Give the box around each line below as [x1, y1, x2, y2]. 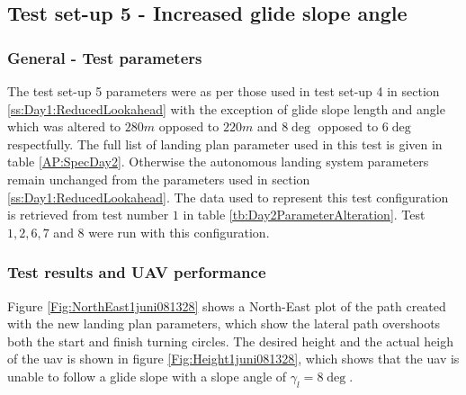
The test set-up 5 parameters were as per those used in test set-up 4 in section [7, 82, 440, 100]
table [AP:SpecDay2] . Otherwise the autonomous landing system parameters [7, 152, 429, 171]
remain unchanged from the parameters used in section [7, 169, 310, 188]
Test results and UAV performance [7, 261, 266, 283]
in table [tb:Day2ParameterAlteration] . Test [183, 205, 426, 224]
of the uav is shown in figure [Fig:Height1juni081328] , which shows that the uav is [7, 349, 460, 368]
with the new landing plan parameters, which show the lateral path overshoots [7, 314, 441, 333]
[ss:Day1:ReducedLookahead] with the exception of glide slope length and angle [7, 99, 445, 118]
